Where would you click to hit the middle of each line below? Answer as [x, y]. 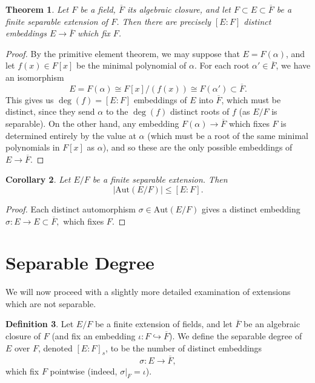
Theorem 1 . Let [37, 9]
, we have [293, 65]
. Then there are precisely [164, 21]
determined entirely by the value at [71, 135]
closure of [23, 336]
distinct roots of [200, 111]
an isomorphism [35, 77]
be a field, [98, 9]
